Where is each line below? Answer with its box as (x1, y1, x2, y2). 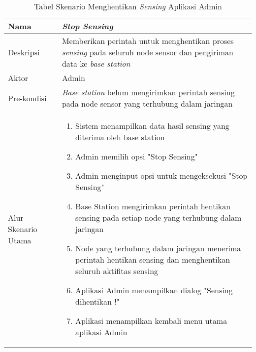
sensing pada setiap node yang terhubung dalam (75, 212, 242, 223)
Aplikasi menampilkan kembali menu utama (75, 315, 227, 326)
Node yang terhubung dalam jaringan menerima (75, 242, 241, 254)
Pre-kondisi (8, 92, 47, 104)
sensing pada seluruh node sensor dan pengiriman (62, 46, 233, 58)
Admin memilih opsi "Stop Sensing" (75, 151, 198, 162)
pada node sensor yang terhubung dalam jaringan (62, 98, 233, 109)
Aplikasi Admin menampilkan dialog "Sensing (75, 284, 233, 296)
